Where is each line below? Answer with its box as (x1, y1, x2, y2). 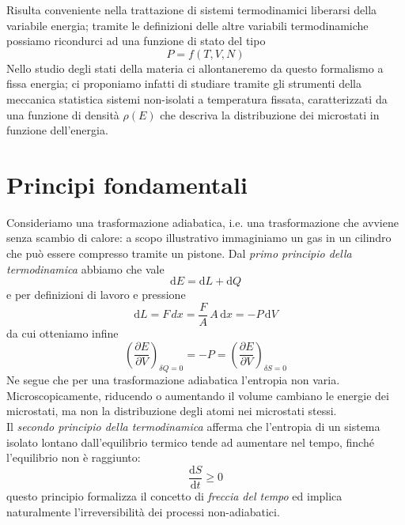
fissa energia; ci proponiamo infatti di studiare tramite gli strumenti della (6, 75, 361, 92)
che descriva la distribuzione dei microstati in (160, 106, 380, 123)
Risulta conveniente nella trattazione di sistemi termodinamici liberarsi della (6, 2, 377, 17)
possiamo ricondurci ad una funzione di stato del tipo (6, 32, 266, 49)
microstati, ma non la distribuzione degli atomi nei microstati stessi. (6, 402, 337, 419)
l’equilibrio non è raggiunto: (6, 449, 141, 466)
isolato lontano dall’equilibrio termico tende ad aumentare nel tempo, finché (6, 433, 374, 450)
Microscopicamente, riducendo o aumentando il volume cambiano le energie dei (6, 387, 389, 403)
